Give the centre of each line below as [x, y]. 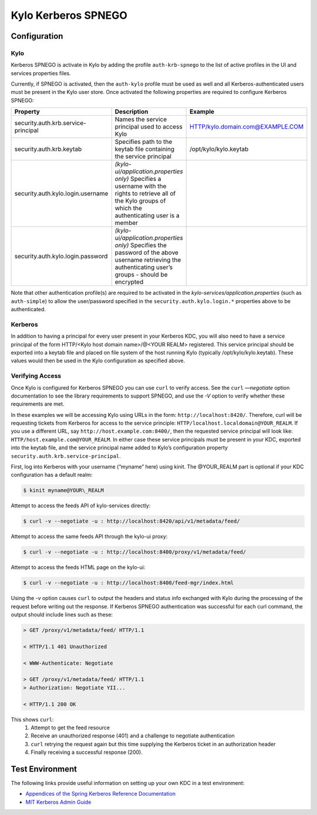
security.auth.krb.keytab [48, 149]
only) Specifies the [141, 245]
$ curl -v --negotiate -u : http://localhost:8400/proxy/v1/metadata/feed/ [135, 552]
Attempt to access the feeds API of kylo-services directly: [81, 506]
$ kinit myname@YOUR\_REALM [63, 491]
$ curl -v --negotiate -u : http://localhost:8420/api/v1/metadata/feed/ [131, 521]
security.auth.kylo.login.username [61, 194]
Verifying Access [36, 376]
